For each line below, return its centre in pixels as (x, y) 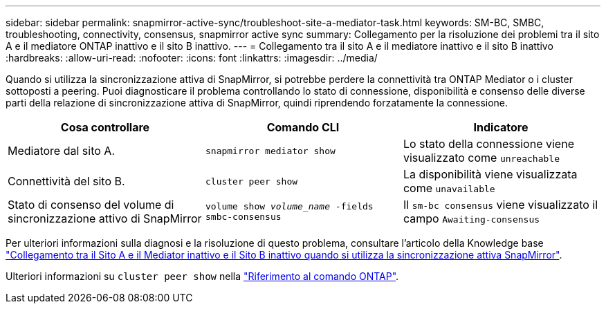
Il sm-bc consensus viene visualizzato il (501, 205)
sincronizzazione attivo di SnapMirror (105, 218)
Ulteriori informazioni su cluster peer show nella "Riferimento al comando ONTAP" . (202, 276)
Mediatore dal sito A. (61, 151)
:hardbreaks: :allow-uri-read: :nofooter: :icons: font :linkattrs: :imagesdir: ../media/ (192, 58)
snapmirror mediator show (270, 151)
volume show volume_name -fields (289, 206)
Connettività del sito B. (66, 181)
